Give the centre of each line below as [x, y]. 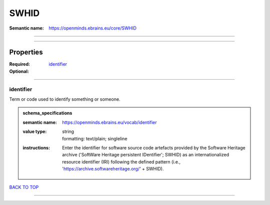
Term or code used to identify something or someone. [65, 99]
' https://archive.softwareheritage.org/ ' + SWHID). [113, 169]
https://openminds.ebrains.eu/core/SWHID [93, 28]
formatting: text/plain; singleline [95, 138]
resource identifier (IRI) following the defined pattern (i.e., [121, 162]
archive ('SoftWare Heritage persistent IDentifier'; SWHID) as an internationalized [146, 155]
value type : [35, 132]
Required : [19, 64]
